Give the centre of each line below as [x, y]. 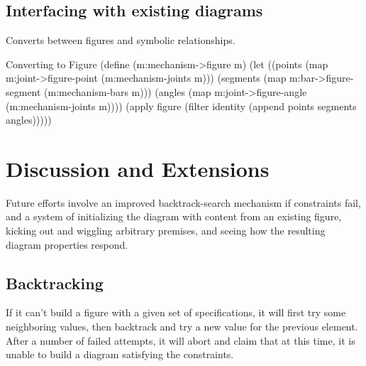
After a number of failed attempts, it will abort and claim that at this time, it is [181, 340]
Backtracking [55, 282]
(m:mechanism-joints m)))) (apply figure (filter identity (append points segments [181, 106]
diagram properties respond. [67, 244]
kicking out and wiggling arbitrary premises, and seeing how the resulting [166, 231]
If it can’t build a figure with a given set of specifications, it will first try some [176, 312]
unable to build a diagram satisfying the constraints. [120, 354]
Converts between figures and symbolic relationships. [121, 40]
